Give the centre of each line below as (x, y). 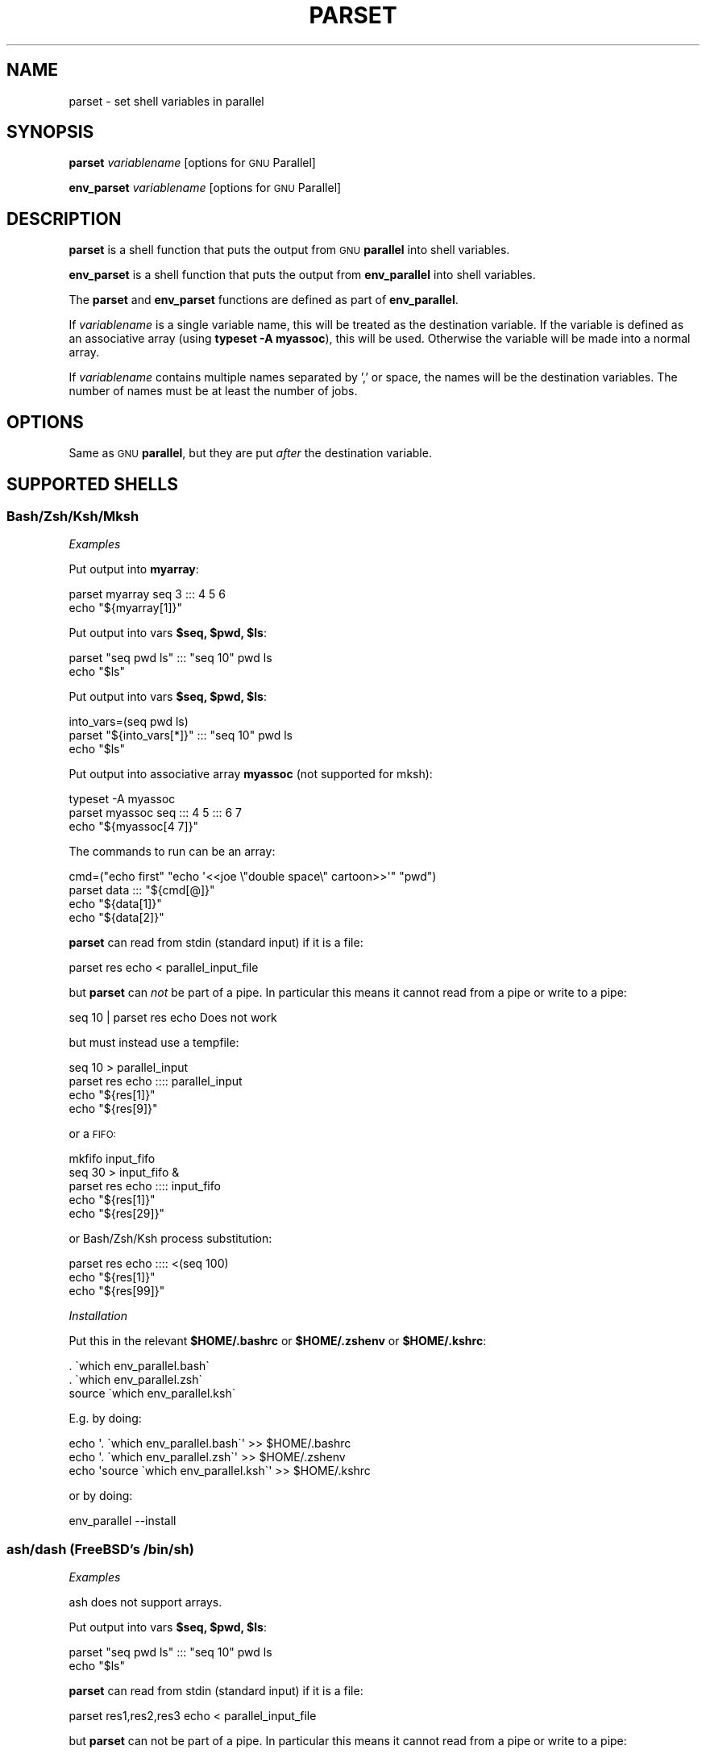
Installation (98, 1316)
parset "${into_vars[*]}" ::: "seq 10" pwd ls (181, 735)
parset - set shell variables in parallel (166, 101)
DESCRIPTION (64, 219)
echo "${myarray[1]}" (126, 608)
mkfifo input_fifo (112, 1159)
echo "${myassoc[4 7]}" (134, 827)
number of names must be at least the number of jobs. (213, 391)
